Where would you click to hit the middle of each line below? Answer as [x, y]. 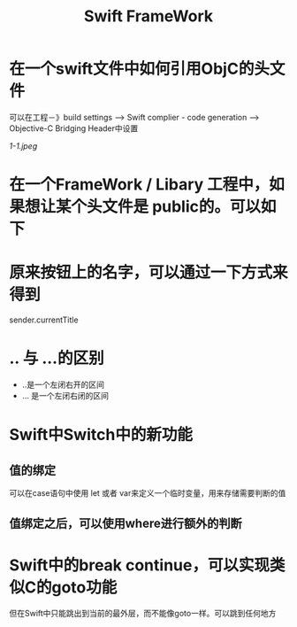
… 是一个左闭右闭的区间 [65, 395]
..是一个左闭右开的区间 [63, 384]
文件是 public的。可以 [182, 207]
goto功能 [84, 587]
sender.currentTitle [44, 320]
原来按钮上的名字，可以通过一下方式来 [149, 273]
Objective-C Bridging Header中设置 [74, 128]
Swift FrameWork [148, 16]
